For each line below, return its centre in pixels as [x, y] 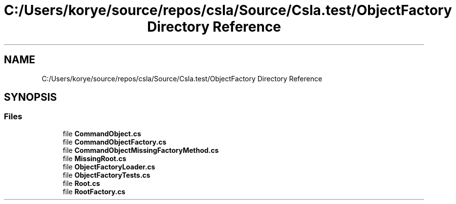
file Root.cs [81, 183]
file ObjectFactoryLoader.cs [109, 167]
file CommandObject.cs [102, 133]
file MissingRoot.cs [95, 158]
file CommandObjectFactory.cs [115, 142]
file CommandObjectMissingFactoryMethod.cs [141, 150]
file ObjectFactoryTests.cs [107, 175]
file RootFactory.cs [94, 191]
